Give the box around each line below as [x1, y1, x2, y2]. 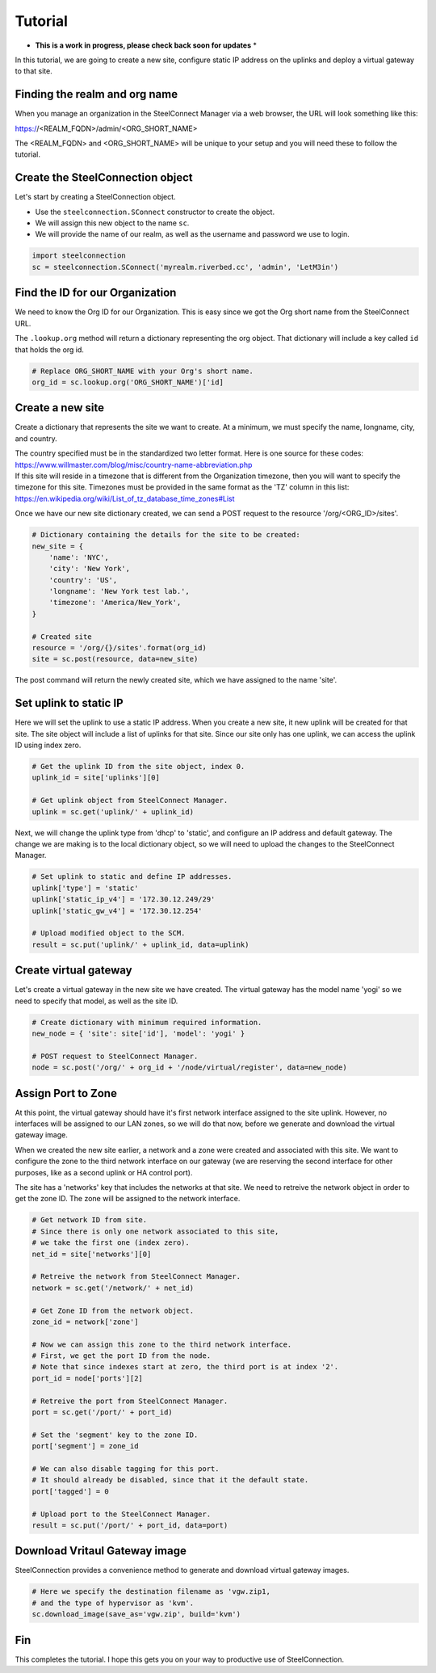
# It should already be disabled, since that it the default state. [31, 1475, 309, 1485]
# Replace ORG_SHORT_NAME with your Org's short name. [31, 366, 254, 376]
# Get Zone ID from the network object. [31, 1305, 194, 1315]
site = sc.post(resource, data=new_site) [31, 654, 199, 664]
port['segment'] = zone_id [31, 1442, 139, 1451]
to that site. [15, 66, 52, 76]
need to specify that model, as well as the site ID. [15, 996, 178, 1006]
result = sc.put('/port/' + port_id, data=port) [31, 1520, 228, 1530]
